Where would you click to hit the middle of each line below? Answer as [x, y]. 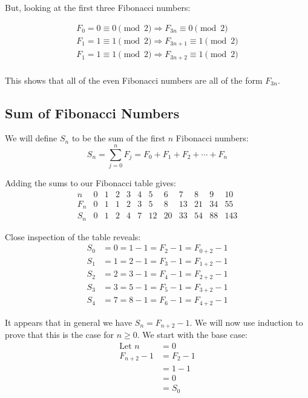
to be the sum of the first [119, 138]
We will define [31, 138]
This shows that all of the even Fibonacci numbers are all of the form [134, 80]
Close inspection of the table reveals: [73, 236]
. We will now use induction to [246, 322]
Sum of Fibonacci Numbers [92, 113]
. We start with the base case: [192, 335]
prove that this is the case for [59, 335]
